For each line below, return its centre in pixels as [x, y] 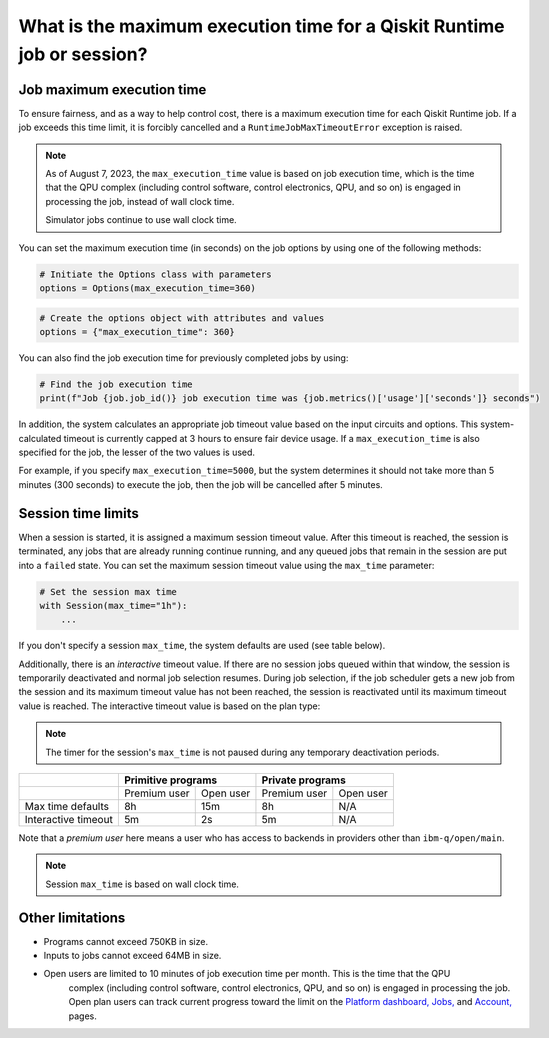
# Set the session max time [108, 591]
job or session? [83, 54]
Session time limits [78, 513]
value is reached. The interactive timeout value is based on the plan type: [169, 706]
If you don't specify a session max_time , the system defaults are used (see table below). [202, 646]
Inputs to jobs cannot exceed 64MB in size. [132, 956]
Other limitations [72, 917]
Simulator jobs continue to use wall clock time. [141, 220]
